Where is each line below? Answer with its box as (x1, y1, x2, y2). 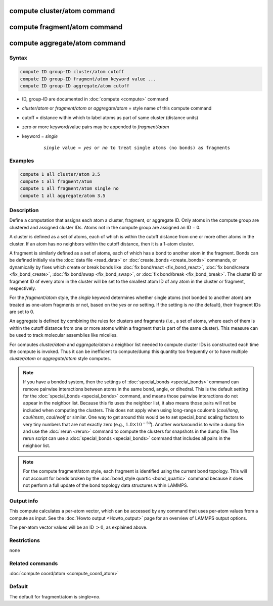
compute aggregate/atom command (9, 39, 126, 47)
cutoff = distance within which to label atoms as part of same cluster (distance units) (22, 114, 199, 121)
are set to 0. (9, 309, 35, 315)
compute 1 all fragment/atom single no (20, 186, 119, 191)
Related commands (9, 560, 58, 567)
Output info (9, 497, 38, 504)
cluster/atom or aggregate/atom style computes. (9, 356, 111, 362)
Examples (9, 157, 34, 164)
